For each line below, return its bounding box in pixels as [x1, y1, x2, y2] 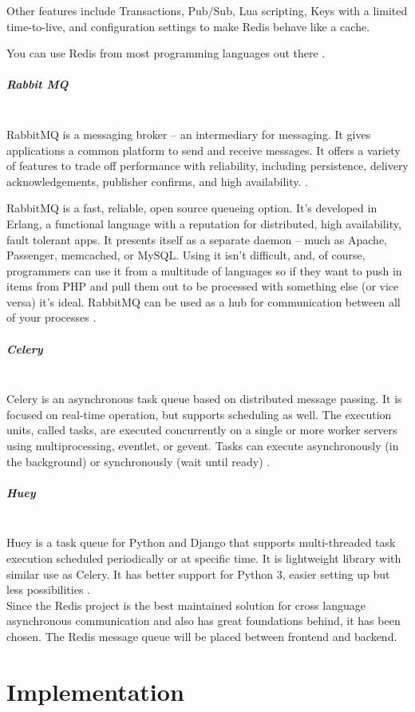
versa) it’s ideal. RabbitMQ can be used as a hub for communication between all [6, 293, 401, 310]
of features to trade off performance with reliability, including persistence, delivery [6, 157, 409, 174]
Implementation [6, 674, 184, 707]
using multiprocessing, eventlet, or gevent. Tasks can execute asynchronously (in [6, 437, 399, 453]
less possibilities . [6, 581, 90, 598]
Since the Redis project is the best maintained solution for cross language [6, 596, 366, 613]
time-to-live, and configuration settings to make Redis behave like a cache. [6, 18, 370, 34]
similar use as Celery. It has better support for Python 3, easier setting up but [6, 565, 390, 582]
